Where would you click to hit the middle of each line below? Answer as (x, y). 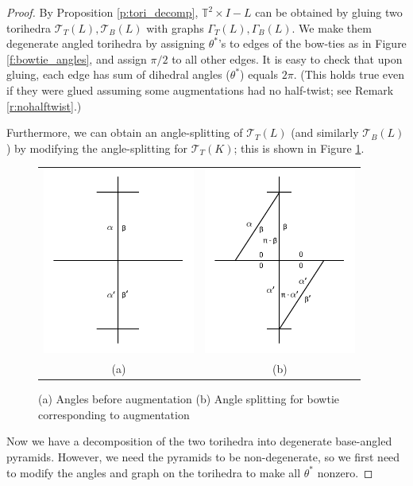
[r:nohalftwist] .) (44, 105)
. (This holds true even (349, 74)
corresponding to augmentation (114, 414)
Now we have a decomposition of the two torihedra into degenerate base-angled (199, 441)
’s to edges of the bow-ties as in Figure (312, 43)
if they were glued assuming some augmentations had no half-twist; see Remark (200, 89)
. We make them (332, 27)
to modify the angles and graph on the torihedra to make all (154, 472)
